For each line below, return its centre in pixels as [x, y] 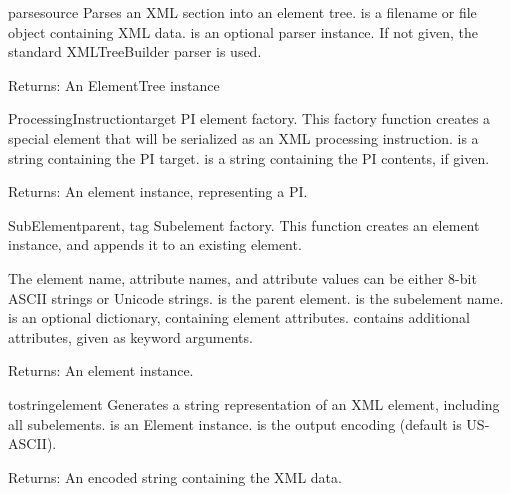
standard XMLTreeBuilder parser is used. [135, 51]
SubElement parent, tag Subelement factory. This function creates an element [244, 224]
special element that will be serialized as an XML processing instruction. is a [243, 137]
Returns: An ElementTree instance [114, 84]
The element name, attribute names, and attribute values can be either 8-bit [242, 277]
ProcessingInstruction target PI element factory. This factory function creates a [249, 118]
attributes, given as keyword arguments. [130, 336]
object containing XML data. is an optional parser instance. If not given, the [243, 31]
